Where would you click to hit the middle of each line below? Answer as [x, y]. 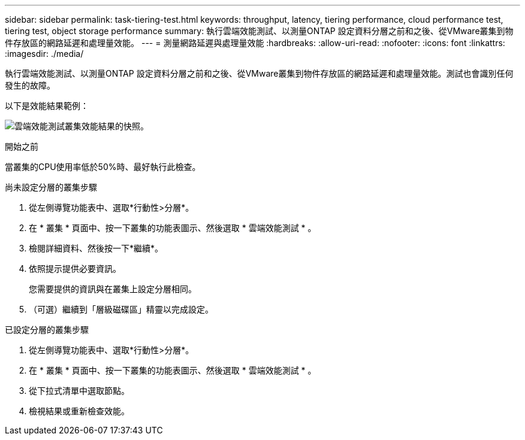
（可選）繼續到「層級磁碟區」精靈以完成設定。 [121, 309]
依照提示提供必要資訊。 [75, 268]
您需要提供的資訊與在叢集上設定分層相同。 [113, 289]
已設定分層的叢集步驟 [47, 330]
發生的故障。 [30, 85]
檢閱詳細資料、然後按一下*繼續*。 [96, 248]
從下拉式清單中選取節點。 [79, 391]
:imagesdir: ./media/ [44, 54]
